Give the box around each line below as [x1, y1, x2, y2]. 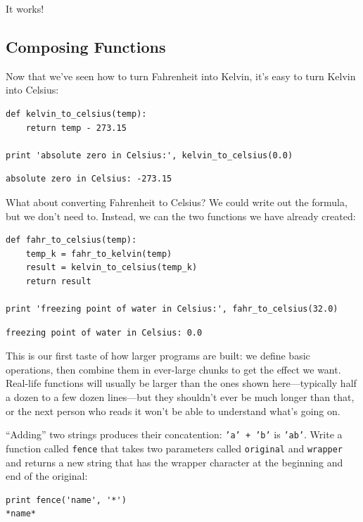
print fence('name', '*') [6, 495, 127, 505]
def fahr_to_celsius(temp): [6, 235, 137, 246]
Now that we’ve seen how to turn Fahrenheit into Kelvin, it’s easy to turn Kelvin [6, 68, 356, 83]
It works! [6, 1, 44, 15]
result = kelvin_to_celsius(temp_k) [25, 262, 198, 273]
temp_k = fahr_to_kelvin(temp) [25, 248, 172, 259]
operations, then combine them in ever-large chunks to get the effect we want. [6, 362, 341, 376]
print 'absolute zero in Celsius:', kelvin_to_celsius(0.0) [6, 150, 293, 160]
